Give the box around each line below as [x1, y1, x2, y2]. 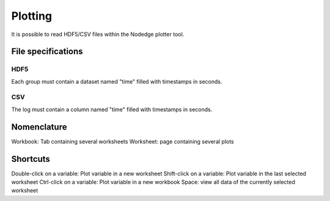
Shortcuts [11, 153, 50, 164]
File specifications [11, 46, 83, 57]
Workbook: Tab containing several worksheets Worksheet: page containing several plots [11, 137, 235, 145]
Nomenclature [11, 122, 67, 132]
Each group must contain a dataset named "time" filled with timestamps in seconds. [11, 78, 222, 85]
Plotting [11, 9, 52, 23]
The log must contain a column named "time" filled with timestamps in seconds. [11, 106, 213, 113]
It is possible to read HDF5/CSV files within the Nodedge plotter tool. [11, 31, 185, 38]
